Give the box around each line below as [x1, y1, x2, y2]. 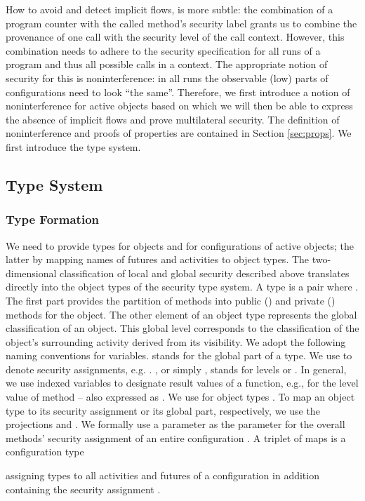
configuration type [6, 444, 84, 459]
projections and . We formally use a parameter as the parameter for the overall [6, 417, 345, 432]
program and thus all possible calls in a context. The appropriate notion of [6, 57, 328, 72]
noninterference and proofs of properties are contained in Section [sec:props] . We [6, 126, 352, 140]
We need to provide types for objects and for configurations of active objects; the [6, 238, 354, 253]
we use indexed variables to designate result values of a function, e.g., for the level [6, 375, 359, 390]
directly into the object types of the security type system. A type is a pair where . [6, 279, 359, 294]
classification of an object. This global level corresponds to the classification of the [6, 321, 359, 335]
